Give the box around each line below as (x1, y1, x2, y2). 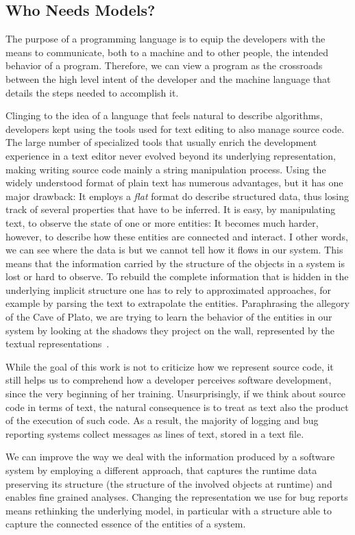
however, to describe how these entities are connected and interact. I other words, (5, 229, 348, 243)
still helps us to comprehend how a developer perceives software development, (5, 373, 332, 387)
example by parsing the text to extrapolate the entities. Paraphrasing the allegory (5, 296, 350, 310)
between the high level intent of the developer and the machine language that (5, 71, 331, 86)
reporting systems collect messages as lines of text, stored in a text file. (5, 426, 304, 440)
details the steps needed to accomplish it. (5, 85, 179, 99)
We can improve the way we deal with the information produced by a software (5, 449, 335, 464)
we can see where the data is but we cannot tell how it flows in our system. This (5, 242, 343, 257)
